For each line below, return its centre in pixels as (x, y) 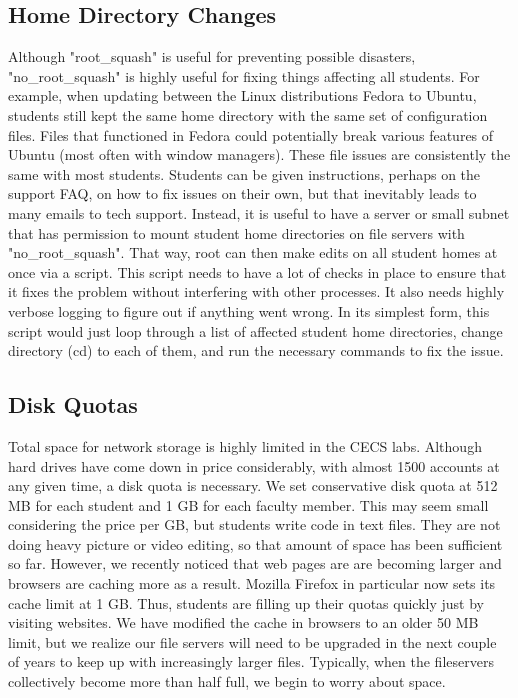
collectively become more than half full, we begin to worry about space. (227, 681)
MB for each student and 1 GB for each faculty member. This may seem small (248, 504)
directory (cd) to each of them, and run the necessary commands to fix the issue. (256, 350)
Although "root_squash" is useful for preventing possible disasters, (212, 56)
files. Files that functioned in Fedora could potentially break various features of (251, 134)
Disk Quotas (73, 404)
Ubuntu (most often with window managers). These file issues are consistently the (259, 154)
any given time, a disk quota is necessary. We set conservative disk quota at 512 (253, 485)
